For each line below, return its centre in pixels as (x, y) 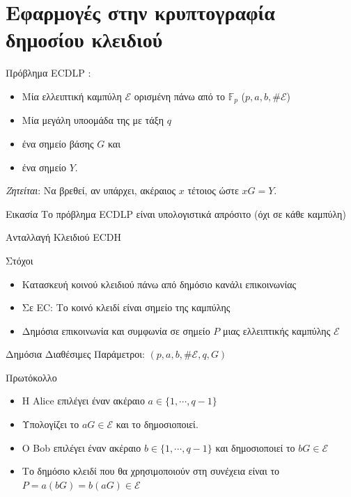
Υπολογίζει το (50, 424)
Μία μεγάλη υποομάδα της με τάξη (93, 120)
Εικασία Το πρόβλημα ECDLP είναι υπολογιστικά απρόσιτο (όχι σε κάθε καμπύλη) (176, 213)
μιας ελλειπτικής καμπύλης (276, 330)
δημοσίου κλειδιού (84, 39)
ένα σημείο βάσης (58, 143)
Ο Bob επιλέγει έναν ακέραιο (81, 447)
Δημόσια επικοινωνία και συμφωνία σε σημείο (116, 330)
